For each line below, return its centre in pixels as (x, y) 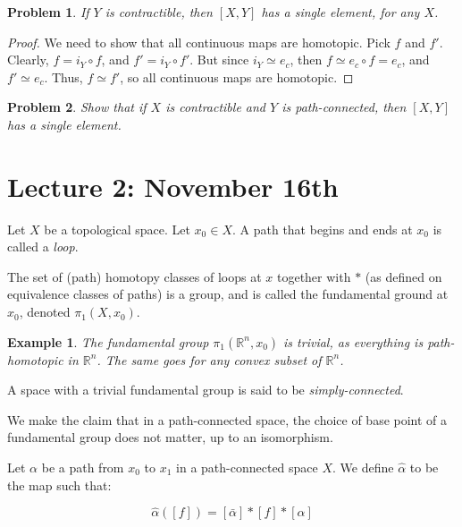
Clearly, (28, 59)
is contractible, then (159, 12)
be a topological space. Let (117, 229)
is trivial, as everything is (353, 341)
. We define (363, 467)
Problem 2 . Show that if (77, 107)
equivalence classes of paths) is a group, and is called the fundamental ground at (228, 294)
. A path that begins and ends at (322, 229)
